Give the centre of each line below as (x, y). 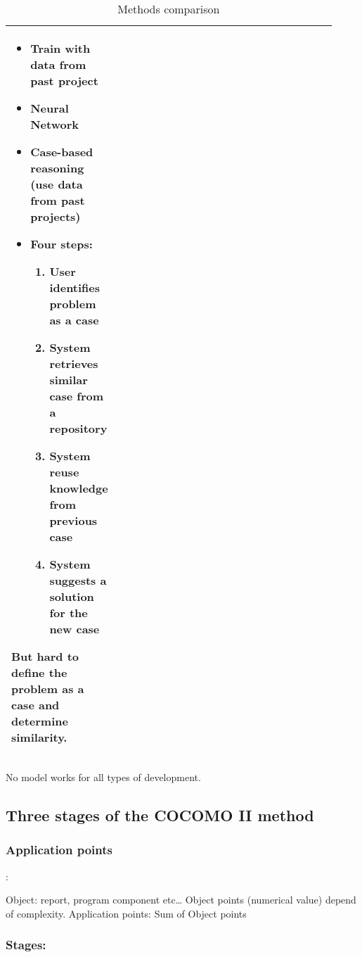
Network (54, 124)
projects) (56, 216)
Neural (50, 108)
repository (78, 428)
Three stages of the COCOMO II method (160, 815)
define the (39, 672)
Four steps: (62, 244)
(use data (57, 184)
